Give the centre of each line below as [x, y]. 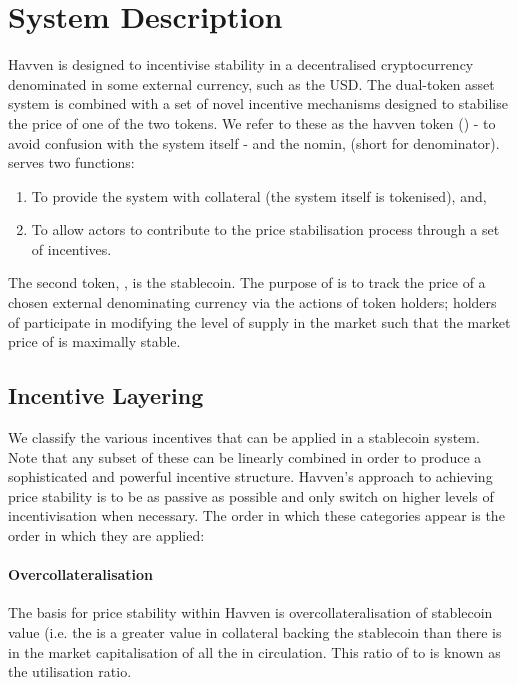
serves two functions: [71, 162]
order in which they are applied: [106, 535]
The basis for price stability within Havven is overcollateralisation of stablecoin [250, 612]
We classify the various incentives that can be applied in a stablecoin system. [244, 437]
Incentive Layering [106, 395]
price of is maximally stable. [94, 341]
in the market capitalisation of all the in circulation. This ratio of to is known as [254, 651]
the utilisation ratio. [70, 671]
